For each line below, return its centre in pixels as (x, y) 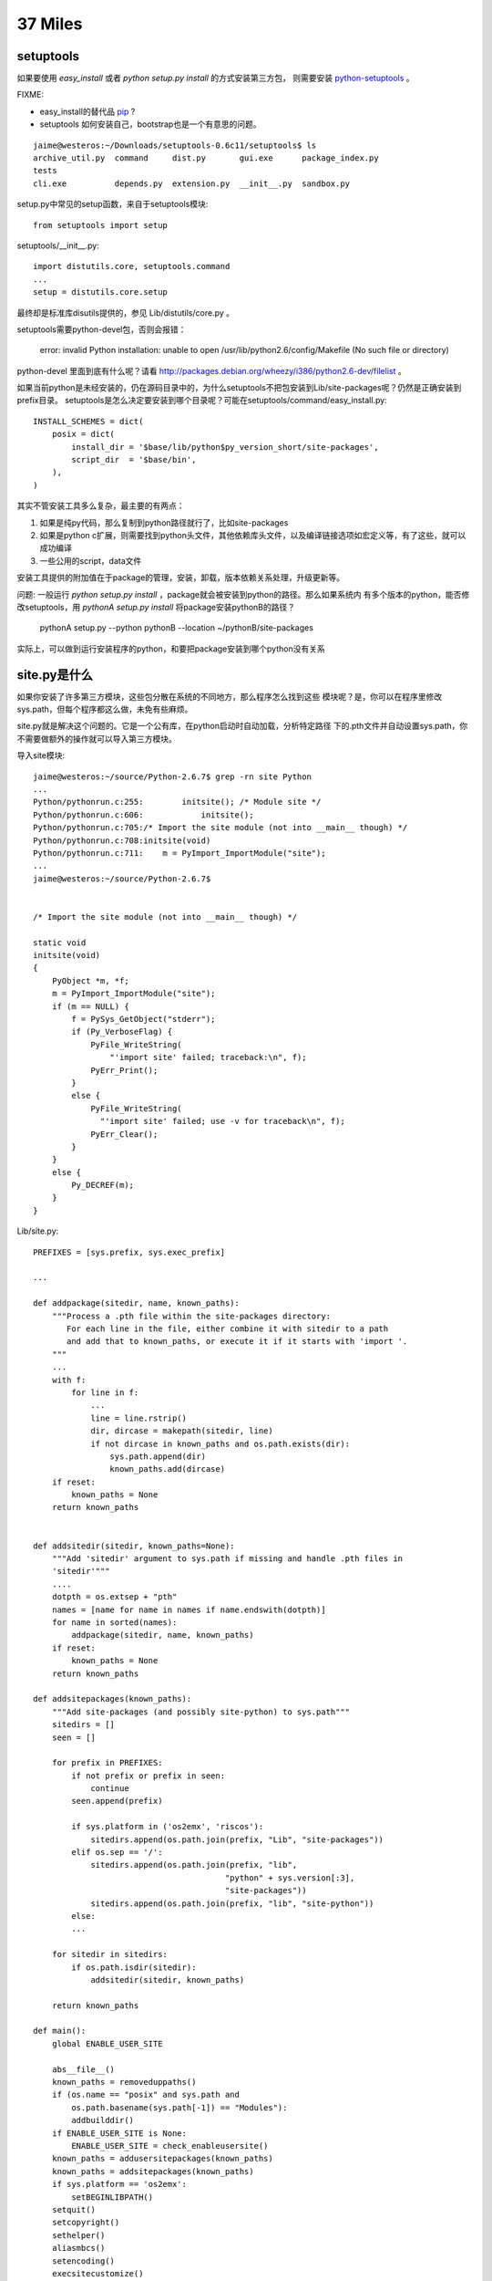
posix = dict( (83, 434)
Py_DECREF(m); (103, 1185)
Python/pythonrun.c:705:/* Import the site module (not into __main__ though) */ (220, 828)
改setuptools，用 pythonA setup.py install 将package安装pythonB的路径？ (156, 607)
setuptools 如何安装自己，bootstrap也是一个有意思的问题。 (150, 124)
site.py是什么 (55, 675)
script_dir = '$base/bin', (134, 460)
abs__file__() (83, 2069)
